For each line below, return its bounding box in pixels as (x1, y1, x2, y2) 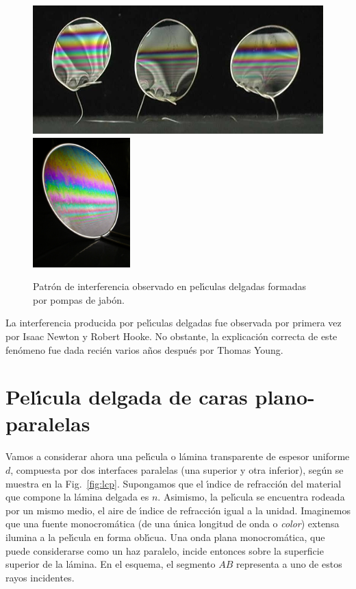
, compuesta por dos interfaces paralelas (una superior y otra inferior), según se (10, 463, 344, 477)
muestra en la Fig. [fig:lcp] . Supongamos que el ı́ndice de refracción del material (5, 476, 342, 490)
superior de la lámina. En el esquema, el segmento (5, 557, 216, 571)
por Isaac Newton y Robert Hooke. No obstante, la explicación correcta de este (5, 328, 338, 343)
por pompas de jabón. (33, 292, 125, 306)
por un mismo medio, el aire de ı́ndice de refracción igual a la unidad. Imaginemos (5, 503, 351, 517)
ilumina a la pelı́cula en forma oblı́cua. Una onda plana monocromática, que (5, 529, 325, 544)
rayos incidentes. (5, 570, 75, 584)
